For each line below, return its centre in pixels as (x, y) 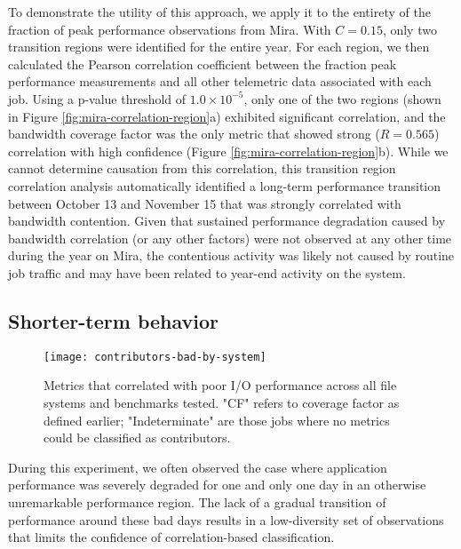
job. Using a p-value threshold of (97, 98)
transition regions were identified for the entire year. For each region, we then (219, 47)
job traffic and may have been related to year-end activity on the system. (207, 272)
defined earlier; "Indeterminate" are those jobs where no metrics (217, 420)
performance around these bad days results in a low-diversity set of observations (226, 519)
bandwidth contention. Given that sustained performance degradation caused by (227, 221)
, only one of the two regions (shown (342, 98)
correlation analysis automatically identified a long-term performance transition (225, 185)
